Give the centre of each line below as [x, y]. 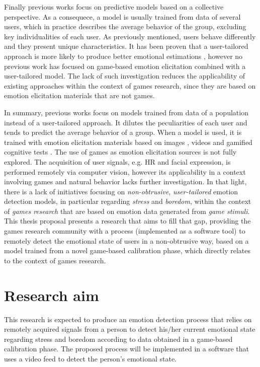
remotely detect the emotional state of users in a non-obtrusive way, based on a [126, 240]
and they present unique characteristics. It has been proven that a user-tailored [126, 46]
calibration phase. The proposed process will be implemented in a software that [127, 349]
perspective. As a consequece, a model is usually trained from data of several [122, 16]
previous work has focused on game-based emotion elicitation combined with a [125, 66]
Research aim [52, 295]
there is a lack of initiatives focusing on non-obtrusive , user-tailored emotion [121, 191]
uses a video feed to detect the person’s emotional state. [90, 358]
